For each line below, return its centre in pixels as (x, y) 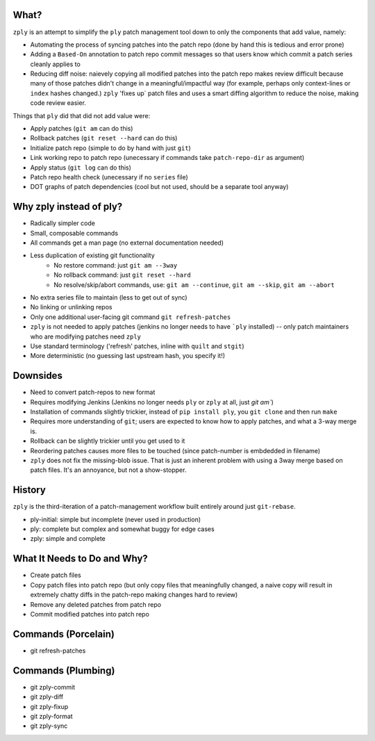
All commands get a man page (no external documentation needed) (127, 243)
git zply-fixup (49, 706)
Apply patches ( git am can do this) (82, 129)
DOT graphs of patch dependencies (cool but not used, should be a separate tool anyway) (159, 187)
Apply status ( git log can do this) (81, 168)
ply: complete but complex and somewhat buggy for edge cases (122, 529)
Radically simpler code (62, 223)
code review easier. (58, 103)
